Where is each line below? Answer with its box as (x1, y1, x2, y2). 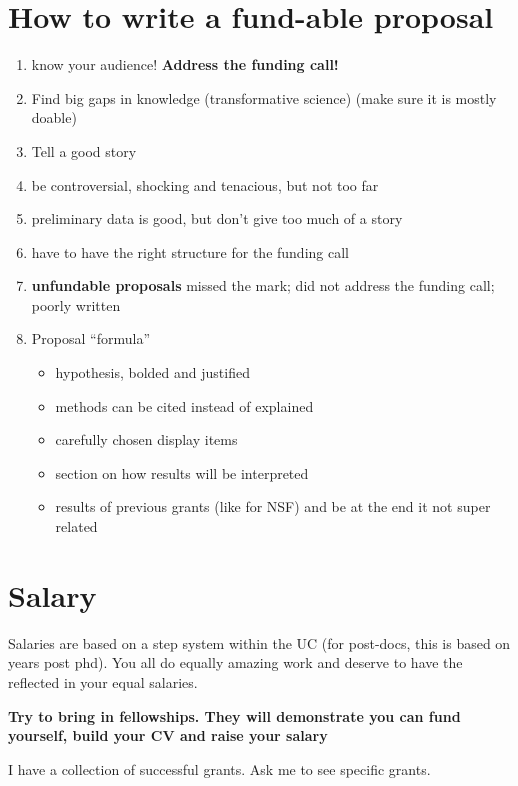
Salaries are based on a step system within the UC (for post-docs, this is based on (8, 632, 511, 653)
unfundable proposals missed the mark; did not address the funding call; (31, 275, 495, 296)
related (55, 516, 98, 537)
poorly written (31, 294, 121, 315)
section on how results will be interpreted (55, 462, 309, 483)
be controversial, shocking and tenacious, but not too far (31, 174, 379, 195)
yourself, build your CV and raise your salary (8, 725, 328, 746)
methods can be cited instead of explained (55, 395, 314, 416)
